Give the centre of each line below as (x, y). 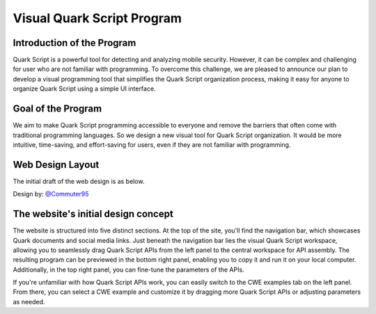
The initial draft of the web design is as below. (79, 181)
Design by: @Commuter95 (51, 194)
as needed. (29, 301)
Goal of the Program (57, 109)
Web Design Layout (56, 165)
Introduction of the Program (75, 43)
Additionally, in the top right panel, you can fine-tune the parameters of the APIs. (128, 269)
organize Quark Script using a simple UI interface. (84, 89)
